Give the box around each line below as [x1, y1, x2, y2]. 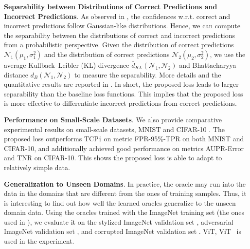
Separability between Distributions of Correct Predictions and [4, 1, 217, 11]
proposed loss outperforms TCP [4, 134, 99, 144]
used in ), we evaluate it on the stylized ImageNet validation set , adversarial [4, 216, 233, 227]
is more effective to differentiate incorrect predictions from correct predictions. [4, 98, 237, 108]
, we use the [210, 49, 246, 59]
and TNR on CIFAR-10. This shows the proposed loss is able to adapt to [4, 153, 222, 163]
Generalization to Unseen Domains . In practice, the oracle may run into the [4, 178, 246, 189]
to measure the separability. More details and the [74, 69, 221, 79]
